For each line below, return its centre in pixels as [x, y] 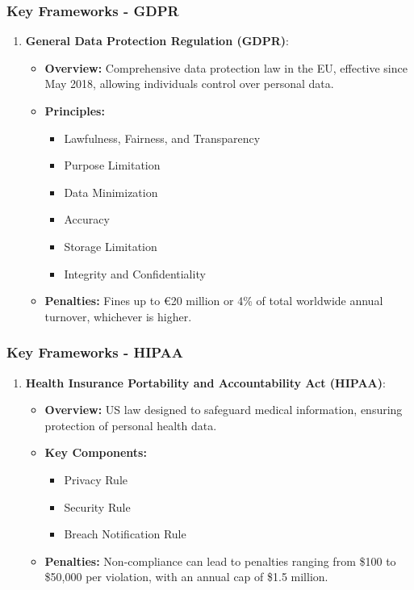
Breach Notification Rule [125, 534]
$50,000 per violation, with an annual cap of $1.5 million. [186, 577]
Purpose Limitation [112, 165]
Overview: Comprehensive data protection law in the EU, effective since [226, 67]
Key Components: [96, 452]
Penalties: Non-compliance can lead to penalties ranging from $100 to [220, 561]
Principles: [75, 111]
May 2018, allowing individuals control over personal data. [189, 84]
